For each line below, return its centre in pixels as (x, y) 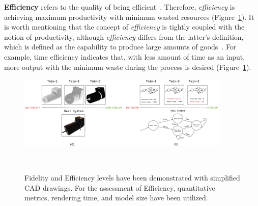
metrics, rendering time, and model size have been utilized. (116, 198)
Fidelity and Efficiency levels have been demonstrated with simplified (132, 178)
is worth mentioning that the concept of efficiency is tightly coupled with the (124, 27)
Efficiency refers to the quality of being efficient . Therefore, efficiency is (120, 7)
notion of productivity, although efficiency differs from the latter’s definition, (124, 36)
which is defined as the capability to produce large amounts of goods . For (120, 47)
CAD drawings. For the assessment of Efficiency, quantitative (120, 187)
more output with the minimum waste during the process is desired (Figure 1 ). (128, 67)
